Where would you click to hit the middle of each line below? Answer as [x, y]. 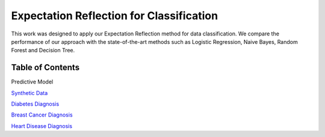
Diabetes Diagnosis [35, 104]
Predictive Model [32, 82]
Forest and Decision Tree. [43, 50]
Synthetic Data [29, 93]
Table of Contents [45, 68]
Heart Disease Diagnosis [42, 126]
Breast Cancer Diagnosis [42, 115]
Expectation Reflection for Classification [115, 16]
